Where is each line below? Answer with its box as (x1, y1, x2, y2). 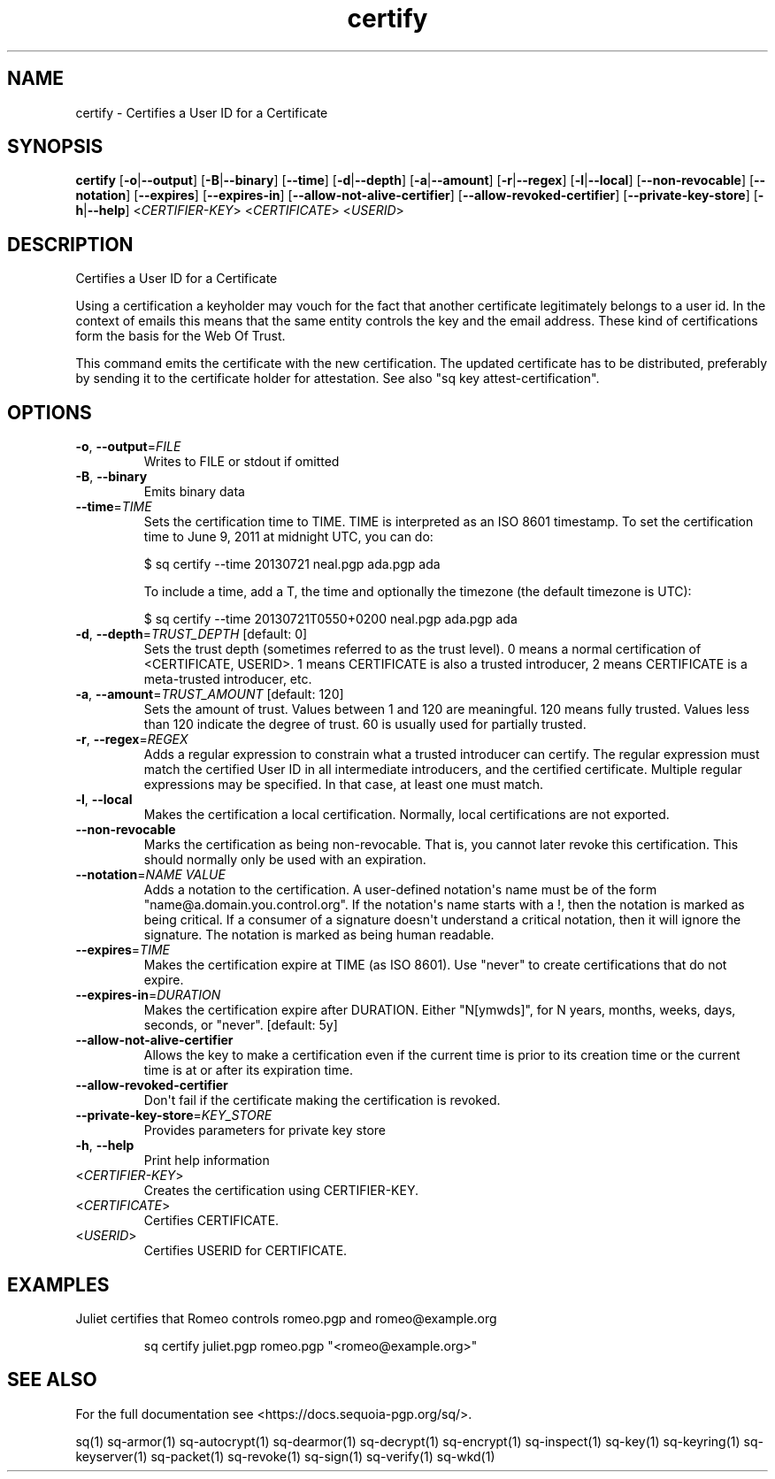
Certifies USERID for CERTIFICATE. (143, 1243, 348, 1259)
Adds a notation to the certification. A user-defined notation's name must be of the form (143, 882, 657, 898)
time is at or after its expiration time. (143, 1062, 353, 1078)
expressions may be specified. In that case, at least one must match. (143, 777, 544, 793)
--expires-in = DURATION (75, 987, 221, 1003)
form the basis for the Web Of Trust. (75, 328, 286, 344)
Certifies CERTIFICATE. (143, 1213, 280, 1229)
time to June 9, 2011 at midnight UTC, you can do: (143, 529, 434, 545)
